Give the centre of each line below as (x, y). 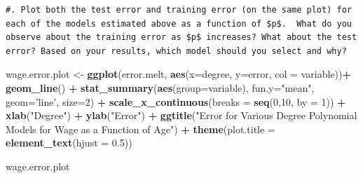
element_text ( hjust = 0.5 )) (69, 143)
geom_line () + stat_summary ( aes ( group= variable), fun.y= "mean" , (160, 87)
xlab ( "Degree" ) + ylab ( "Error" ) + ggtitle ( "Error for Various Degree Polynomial (181, 115)
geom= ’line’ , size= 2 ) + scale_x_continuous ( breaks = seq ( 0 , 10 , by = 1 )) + (176, 101)
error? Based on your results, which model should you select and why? (176, 51)
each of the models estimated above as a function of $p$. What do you (179, 23)
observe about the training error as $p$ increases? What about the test (181, 37)
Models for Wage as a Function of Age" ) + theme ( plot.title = (141, 129)
